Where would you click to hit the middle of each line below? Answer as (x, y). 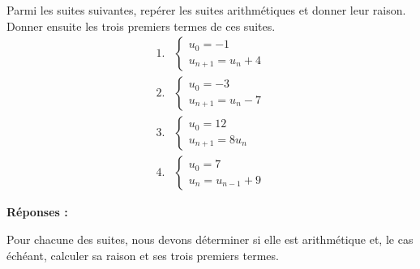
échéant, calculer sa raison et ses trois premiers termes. (143, 255)
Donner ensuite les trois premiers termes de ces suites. (141, 26)
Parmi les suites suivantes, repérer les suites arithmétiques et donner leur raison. (206, 10)
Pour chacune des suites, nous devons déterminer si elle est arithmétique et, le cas (210, 239)
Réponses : (37, 212)
